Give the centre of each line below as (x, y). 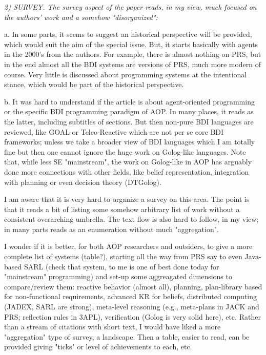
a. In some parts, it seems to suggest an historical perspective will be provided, (128, 34)
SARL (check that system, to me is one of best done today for (121, 266)
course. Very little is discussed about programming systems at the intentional (126, 74)
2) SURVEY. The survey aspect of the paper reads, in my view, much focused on (130, 7)
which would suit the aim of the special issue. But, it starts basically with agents (131, 44)
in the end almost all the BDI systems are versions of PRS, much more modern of (133, 64)
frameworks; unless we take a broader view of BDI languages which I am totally (130, 142)
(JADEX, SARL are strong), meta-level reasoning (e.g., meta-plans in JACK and (132, 307)
